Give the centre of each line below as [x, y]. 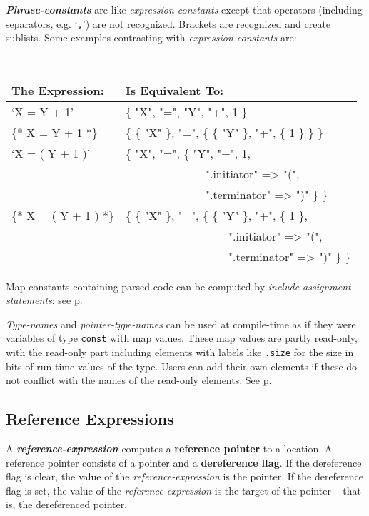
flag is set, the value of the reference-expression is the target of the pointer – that [183, 490]
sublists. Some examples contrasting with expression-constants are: [151, 37]
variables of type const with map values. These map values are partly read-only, [182, 338]
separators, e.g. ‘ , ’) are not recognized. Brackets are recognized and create [168, 23]
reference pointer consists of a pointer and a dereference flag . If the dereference [184, 462]
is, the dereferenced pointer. [67, 504]
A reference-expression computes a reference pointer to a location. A [169, 448]
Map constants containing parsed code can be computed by [136, 286]
